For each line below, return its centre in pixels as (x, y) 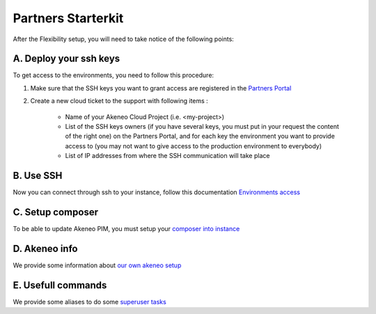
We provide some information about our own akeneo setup (97, 265)
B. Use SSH (38, 175)
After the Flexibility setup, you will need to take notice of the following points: (124, 39)
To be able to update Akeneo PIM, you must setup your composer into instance (126, 229)
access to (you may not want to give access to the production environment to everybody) (194, 146)
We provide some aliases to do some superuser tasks (89, 301)
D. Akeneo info (45, 248)
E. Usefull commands (60, 285)
